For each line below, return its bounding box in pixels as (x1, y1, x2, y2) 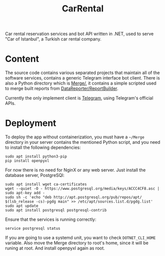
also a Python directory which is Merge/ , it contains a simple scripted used (5, 80, 157, 86)
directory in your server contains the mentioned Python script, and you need (5, 139, 161, 145)
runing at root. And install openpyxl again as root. (5, 245, 105, 251)
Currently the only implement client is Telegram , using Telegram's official (5, 95, 154, 101)
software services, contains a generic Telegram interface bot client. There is (5, 75, 160, 81)
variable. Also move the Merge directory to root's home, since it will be (5, 240, 149, 246)
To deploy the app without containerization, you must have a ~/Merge (5, 134, 144, 140)
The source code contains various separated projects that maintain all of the (5, 70, 160, 76)
